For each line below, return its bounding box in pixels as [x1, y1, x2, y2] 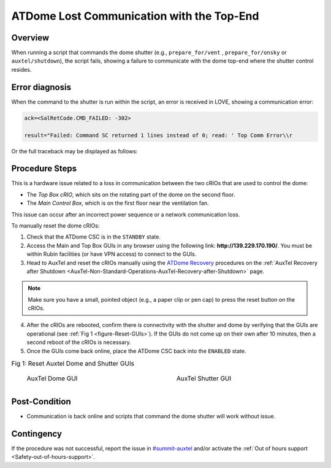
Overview [11, 33, 50, 43]
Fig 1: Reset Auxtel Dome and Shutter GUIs [11, 359, 135, 368]
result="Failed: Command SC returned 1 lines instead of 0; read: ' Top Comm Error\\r [24, 132, 293, 139]
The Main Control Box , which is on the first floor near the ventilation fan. [26, 199, 209, 207]
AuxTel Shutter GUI [176, 374, 232, 383]
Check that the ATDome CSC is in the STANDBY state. [26, 233, 161, 240]
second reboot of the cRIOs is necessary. [26, 339, 131, 346]
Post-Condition [11, 396, 71, 407]
